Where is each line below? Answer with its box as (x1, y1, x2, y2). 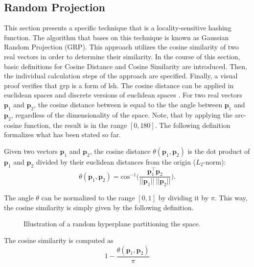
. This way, (214, 193, 248, 203)
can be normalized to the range (41, 193, 135, 203)
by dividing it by (158, 193, 209, 203)
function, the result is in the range (24, 120, 127, 130)
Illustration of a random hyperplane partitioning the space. (23, 218, 201, 229)
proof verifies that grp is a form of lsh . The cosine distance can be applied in (4, 80, 234, 90)
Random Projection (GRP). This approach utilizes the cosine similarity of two (4, 42, 239, 52)
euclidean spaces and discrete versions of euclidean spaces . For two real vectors (4, 90, 242, 100)
